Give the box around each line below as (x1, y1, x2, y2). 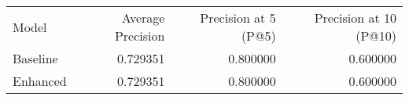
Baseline (13, 49, 58, 67)
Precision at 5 (200, 9, 276, 27)
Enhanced (13, 72, 67, 90)
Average (121, 9, 165, 27)
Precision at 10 (314, 9, 396, 27)
